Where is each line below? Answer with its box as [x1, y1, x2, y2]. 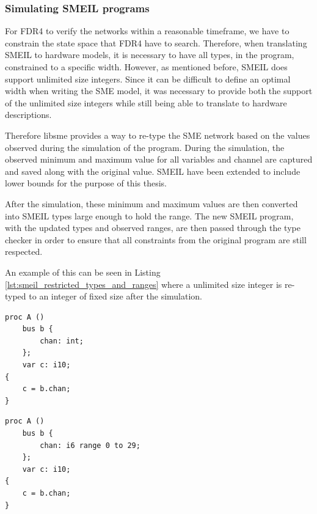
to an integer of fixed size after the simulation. [29, 290, 203, 303]
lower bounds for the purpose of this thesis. [5, 177, 167, 189]
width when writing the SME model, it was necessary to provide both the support [5, 84, 313, 97]
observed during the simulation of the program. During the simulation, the [5, 141, 285, 153]
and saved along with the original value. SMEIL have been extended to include [5, 164, 301, 177]
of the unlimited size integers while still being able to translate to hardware [5, 96, 287, 109]
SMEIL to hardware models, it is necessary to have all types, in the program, [5, 48, 294, 61]
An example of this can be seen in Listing [5, 265, 161, 278]
